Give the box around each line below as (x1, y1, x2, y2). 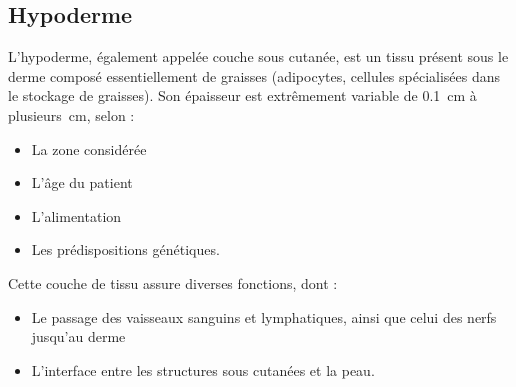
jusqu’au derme (31, 326, 126, 347)
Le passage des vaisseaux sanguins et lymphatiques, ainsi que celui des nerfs (31, 306, 497, 327)
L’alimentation (31, 205, 122, 226)
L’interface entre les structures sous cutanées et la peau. (31, 359, 375, 380)
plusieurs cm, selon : (8, 104, 135, 125)
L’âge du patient (31, 172, 133, 193)
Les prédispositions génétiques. (31, 239, 220, 260)
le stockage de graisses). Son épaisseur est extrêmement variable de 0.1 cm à (8, 85, 477, 106)
